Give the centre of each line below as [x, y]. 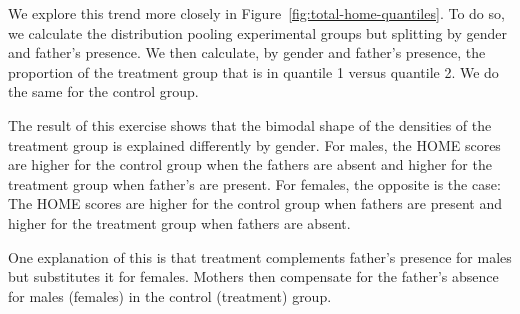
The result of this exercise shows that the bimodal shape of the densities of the [250, 124]
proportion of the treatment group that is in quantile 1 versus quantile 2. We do [253, 71]
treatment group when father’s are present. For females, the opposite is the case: [254, 183]
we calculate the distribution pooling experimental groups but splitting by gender [257, 32]
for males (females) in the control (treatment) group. [170, 295]
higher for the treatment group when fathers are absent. [179, 222]
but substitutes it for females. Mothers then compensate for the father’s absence [253, 276]
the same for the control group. [103, 91]
